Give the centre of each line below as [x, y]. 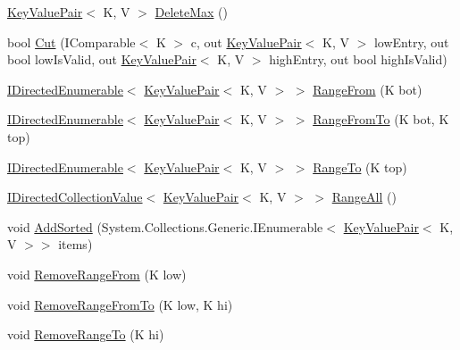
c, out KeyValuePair [246, 42]
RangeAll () [364, 197]
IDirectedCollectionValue [75, 197]
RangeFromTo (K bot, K [381, 119]
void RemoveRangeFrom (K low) [97, 274]
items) [75, 244]
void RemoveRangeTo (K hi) [86, 334]
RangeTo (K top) [360, 167]
